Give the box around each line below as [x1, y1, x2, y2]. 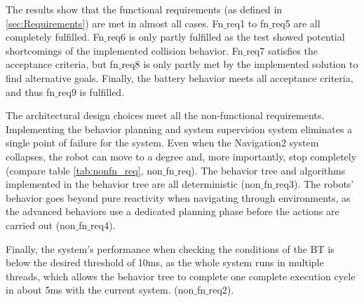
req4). [90, 217, 116, 232]
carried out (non [6, 217, 76, 232]
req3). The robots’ [275, 177, 354, 191]
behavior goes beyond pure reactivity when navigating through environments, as [6, 190, 351, 205]
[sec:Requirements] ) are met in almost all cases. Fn [6, 15, 224, 30]
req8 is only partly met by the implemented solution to [121, 57, 358, 71]
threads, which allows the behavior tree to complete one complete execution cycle [6, 268, 356, 283]
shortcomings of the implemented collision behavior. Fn [6, 43, 243, 57]
